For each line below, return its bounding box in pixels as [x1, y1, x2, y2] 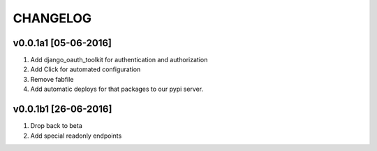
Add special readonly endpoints [30, 131, 122, 140]
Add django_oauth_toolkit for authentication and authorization [30, 56, 208, 64]
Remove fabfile [30, 75, 74, 83]
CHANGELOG [13, 10, 92, 26]
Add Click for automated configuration [30, 65, 141, 73]
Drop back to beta [30, 122, 83, 130]
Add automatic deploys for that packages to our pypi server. [30, 85, 204, 94]
